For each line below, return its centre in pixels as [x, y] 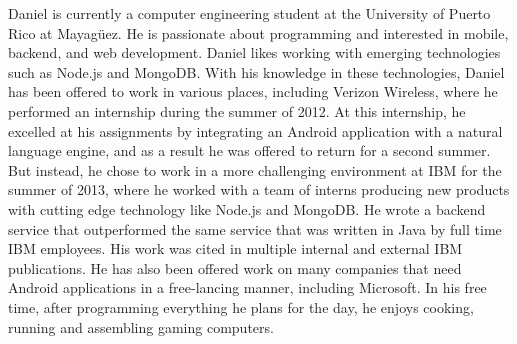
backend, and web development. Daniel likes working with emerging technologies [254, 52]
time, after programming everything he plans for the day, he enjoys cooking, [241, 306]
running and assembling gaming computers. [141, 326]
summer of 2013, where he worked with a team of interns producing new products [259, 189]
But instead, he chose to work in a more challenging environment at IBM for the [255, 169]
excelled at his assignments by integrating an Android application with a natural [255, 130]
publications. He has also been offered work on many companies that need [235, 267]
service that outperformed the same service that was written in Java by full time [255, 228]
